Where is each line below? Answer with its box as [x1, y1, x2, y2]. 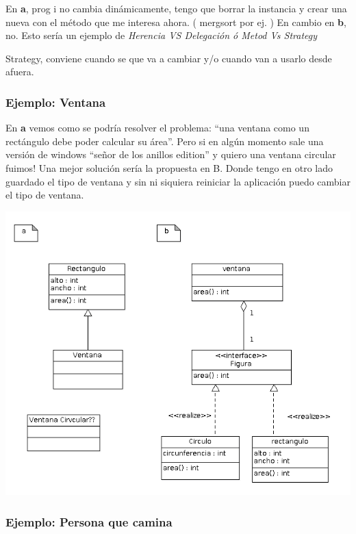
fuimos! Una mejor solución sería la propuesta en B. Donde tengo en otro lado [5, 160, 333, 175]
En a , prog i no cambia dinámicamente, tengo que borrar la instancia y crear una [5, 1, 347, 15]
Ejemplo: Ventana [5, 93, 106, 110]
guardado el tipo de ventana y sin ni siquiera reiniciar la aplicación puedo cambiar [5, 174, 351, 188]
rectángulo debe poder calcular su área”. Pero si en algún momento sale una [5, 133, 324, 148]
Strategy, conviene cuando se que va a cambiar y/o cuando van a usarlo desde [5, 51, 332, 65]
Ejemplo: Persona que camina [5, 513, 173, 530]
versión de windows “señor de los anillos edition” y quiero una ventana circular [5, 147, 336, 162]
